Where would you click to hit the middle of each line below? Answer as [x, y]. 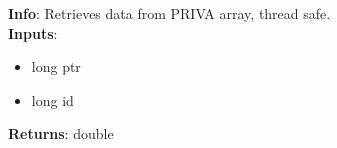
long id [52, 99]
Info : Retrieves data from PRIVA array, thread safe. [169, 13]
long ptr [56, 66]
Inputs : [33, 32]
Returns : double [61, 133]
